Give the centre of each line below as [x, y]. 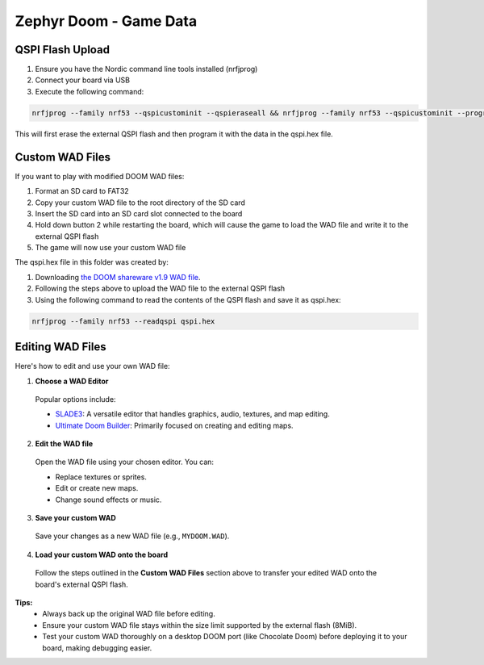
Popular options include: [75, 399]
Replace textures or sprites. [101, 477]
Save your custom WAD [75, 518]
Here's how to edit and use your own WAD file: [92, 366]
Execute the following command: [90, 91]
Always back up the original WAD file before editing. [129, 614]
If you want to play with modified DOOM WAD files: [100, 176]
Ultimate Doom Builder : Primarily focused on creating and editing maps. [174, 425]
